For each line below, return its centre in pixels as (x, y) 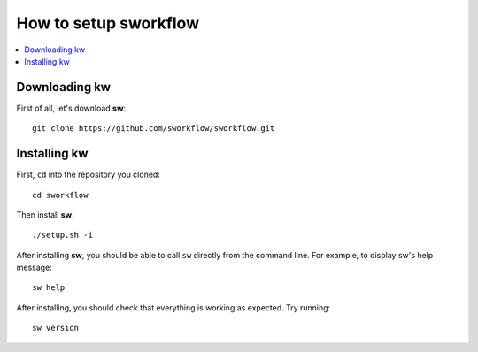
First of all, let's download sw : (71, 108)
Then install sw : (45, 214)
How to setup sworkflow (108, 23)
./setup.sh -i (62, 235)
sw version (56, 328)
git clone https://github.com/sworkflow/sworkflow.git (154, 129)
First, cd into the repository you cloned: (89, 175)
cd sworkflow (60, 195)
